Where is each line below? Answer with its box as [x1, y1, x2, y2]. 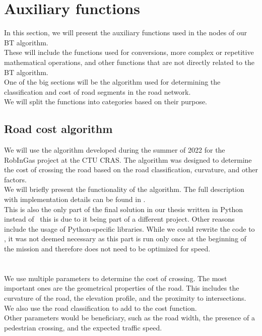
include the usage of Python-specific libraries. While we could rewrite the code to [4, 223, 255, 234]
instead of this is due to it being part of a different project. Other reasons [4, 214, 235, 224]
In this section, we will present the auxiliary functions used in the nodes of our [4, 27, 247, 38]
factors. [4, 174, 27, 184]
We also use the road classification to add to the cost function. [4, 302, 197, 313]
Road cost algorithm [4, 121, 113, 137]
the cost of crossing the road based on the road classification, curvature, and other [4, 164, 258, 175]
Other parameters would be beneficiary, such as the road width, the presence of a [4, 312, 255, 323]
